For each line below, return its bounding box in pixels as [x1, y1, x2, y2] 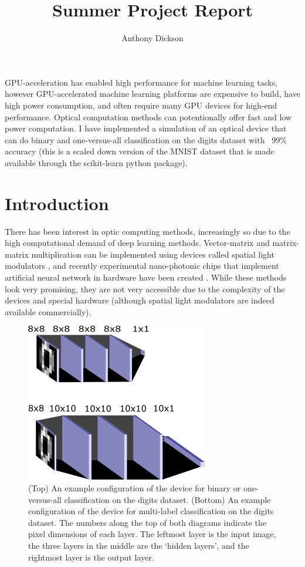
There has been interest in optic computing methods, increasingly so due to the [5, 225, 290, 237]
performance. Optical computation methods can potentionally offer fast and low [5, 110, 292, 123]
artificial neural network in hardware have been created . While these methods [5, 271, 287, 283]
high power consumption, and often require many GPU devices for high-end [5, 99, 277, 111]
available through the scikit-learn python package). [5, 156, 188, 168]
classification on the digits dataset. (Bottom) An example [64, 493, 271, 505]
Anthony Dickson [121, 32, 184, 44]
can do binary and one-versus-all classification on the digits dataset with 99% [5, 133, 287, 146]
